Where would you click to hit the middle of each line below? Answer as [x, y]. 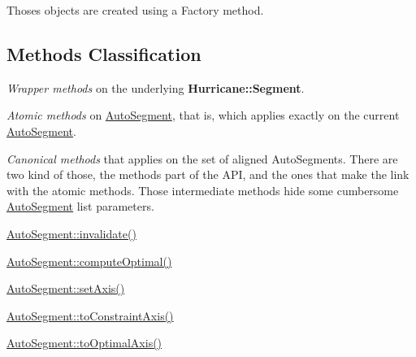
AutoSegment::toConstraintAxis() [90, 315]
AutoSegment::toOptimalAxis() [84, 343]
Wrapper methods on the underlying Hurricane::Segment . [156, 87]
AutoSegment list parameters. [80, 206]
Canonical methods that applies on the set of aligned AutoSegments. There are [202, 158]
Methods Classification [104, 53]
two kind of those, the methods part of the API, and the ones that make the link [208, 174]
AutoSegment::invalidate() [71, 233]
